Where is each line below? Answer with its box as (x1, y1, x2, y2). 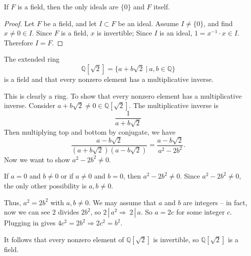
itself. (153, 1, 170, 11)
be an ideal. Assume (118, 18, 179, 28)
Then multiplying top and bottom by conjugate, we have (4, 126, 176, 137)
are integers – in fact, (183, 197, 248, 207)
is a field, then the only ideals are (17, 1, 119, 11)
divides (58, 207, 79, 217)
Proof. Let (4, 18, 35, 28)
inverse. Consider (4, 100, 56, 110)
